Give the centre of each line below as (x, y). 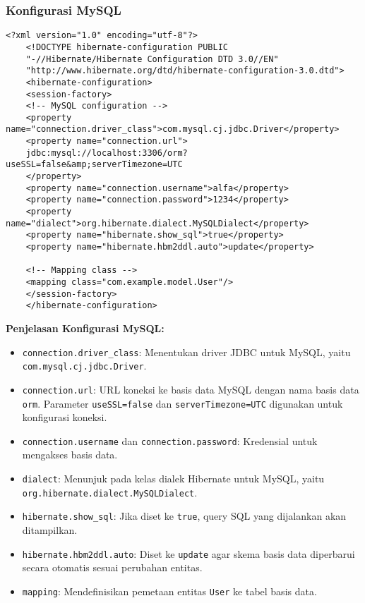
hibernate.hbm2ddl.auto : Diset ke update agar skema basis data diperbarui (189, 553)
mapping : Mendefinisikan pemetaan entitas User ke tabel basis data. (169, 591)
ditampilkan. (50, 530)
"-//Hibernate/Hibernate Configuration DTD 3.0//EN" (152, 59)
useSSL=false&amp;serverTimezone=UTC (94, 165)
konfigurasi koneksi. (65, 417)
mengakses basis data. (70, 455)
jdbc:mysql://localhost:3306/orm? (107, 153)
